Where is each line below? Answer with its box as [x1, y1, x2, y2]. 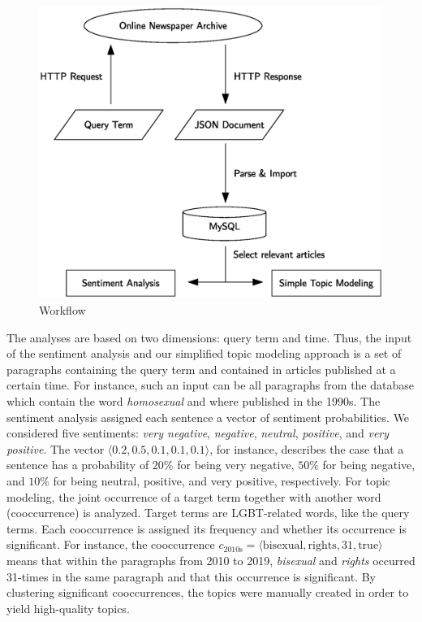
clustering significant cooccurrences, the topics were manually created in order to [6, 584, 409, 601]
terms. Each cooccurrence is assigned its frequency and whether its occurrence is [6, 520, 407, 537]
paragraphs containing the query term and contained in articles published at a [6, 360, 396, 377]
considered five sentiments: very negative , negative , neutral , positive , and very [6, 424, 390, 441]
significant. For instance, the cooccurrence [6, 536, 215, 553]
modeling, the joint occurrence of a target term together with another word [6, 488, 381, 505]
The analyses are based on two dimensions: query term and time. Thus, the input [6, 328, 412, 346]
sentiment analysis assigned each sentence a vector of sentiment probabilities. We [6, 408, 410, 425]
